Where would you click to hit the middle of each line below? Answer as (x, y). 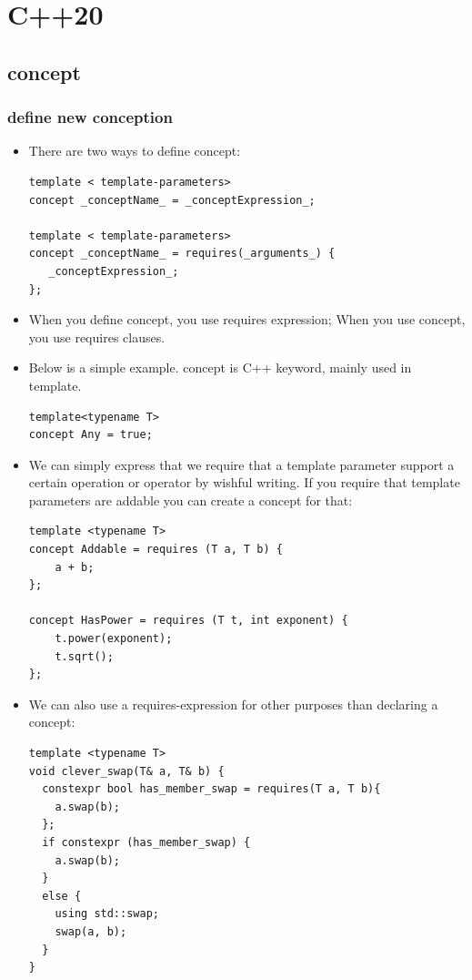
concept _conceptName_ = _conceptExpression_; (172, 200)
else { (62, 896)
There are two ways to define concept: (135, 151)
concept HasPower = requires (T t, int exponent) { (188, 621)
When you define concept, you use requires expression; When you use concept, (247, 319)
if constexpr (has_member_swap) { (146, 842)
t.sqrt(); (84, 656)
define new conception (90, 117)
